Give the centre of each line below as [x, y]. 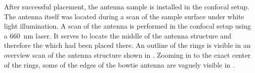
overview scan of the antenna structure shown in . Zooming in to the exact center [127, 55]
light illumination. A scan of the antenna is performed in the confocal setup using [127, 26]
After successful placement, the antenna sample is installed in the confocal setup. [127, 6]
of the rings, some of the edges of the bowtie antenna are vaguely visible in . [119, 64]
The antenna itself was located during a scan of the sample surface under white [124, 16]
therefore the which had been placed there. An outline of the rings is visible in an [127, 45]
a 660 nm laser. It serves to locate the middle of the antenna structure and [118, 35]
